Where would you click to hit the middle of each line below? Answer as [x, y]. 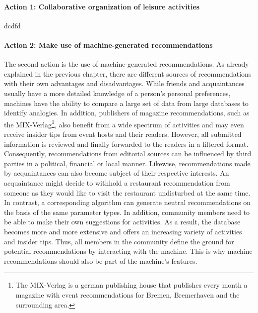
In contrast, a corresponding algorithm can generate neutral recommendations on [128, 202]
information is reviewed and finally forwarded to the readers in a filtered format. [126, 144]
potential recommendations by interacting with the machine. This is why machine [128, 251]
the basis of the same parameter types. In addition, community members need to [127, 212]
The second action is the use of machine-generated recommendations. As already [127, 64]
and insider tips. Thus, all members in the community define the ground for [119, 241]
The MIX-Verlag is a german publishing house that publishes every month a [131, 285]
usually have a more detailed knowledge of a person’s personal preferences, [117, 93]
